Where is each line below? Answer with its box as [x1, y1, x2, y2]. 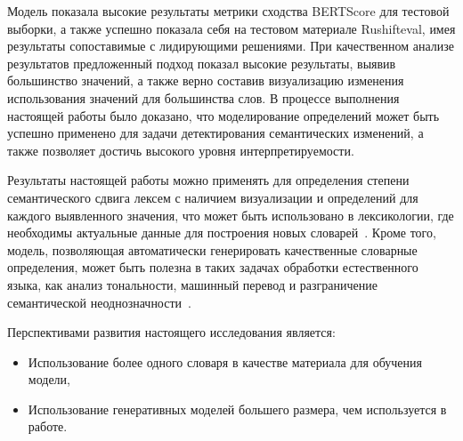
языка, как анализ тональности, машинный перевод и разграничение [7, 275, 378, 293]
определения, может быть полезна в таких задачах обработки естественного [7, 258, 418, 277]
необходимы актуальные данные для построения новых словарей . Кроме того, [7, 223, 436, 242]
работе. [28, 417, 68, 436]
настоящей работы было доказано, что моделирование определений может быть [7, 106, 440, 124]
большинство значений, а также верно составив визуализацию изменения [7, 71, 404, 90]
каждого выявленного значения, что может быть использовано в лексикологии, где [7, 205, 454, 224]
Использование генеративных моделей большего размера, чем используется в [28, 399, 447, 418]
